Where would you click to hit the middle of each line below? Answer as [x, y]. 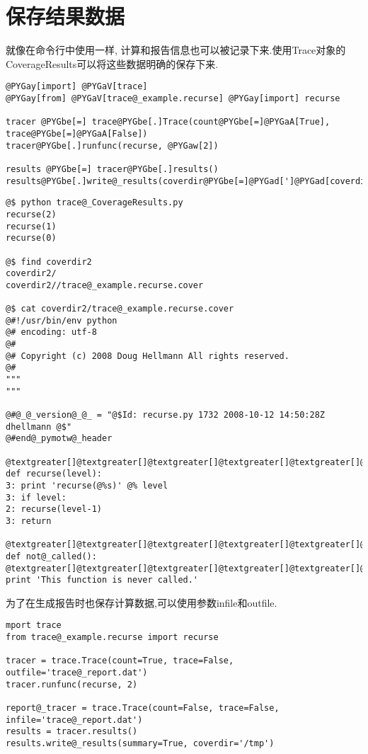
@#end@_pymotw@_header [59, 439]
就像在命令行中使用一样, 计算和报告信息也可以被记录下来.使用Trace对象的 [176, 50]
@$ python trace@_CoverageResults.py [94, 203]
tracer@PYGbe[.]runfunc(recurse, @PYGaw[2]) [112, 145]
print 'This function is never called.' [102, 580]
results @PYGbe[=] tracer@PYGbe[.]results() [112, 169]
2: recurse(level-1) [54, 509]
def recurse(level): [54, 474]
